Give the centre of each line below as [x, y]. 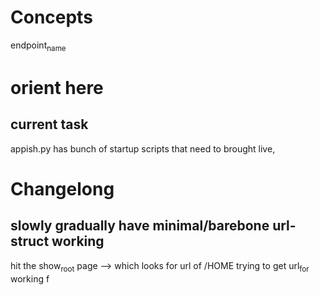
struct [30, 241]
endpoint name [38, 46]
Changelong [62, 188]
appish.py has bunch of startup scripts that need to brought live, [143, 148]
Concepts [51, 17]
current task [49, 124]
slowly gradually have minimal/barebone [140, 226]
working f [30, 278]
